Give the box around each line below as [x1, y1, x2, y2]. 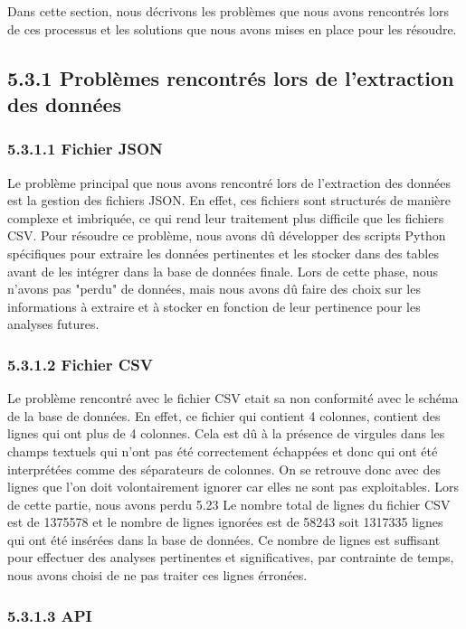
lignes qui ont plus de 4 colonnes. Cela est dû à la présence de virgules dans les [7, 424, 445, 443]
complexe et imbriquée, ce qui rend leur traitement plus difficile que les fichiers [7, 208, 444, 227]
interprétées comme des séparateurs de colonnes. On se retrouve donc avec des [7, 459, 442, 478]
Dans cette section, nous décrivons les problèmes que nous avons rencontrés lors [7, 2, 449, 20]
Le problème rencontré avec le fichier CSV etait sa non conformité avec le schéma [7, 389, 459, 408]
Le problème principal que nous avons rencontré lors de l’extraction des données [7, 173, 452, 192]
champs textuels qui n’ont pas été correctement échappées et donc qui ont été [7, 441, 438, 460]
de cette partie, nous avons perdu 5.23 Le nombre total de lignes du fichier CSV [7, 494, 451, 513]
